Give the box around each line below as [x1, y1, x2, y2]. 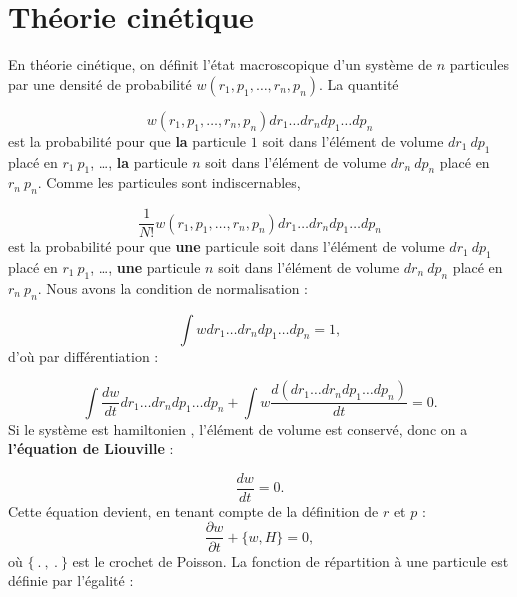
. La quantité [319, 73, 399, 94]
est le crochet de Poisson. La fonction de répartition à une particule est [72, 550, 509, 571]
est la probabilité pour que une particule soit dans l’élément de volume [8, 236, 445, 257]
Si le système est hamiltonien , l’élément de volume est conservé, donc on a [8, 418, 468, 439]
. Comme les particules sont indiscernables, [37, 172, 301, 193]
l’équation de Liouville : [8, 438, 174, 459]
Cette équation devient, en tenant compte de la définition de [8, 500, 379, 521]
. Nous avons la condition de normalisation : [37, 277, 308, 298]
